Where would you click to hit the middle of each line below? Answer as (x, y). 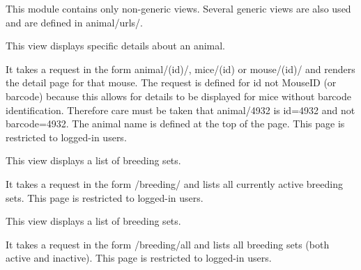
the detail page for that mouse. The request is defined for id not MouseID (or (171, 82)
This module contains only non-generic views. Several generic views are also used (178, 8)
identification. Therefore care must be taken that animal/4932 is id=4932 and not (180, 110)
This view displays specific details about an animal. (115, 46)
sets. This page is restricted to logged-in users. (105, 197)
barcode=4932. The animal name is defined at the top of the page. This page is (175, 124)
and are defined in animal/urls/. (74, 22)
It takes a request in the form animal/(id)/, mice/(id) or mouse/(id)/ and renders (180, 69)
